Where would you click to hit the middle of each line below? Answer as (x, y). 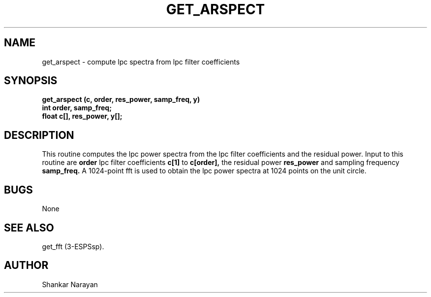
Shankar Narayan (70, 284)
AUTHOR (26, 265)
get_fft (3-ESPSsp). (73, 246)
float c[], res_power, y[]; (82, 116)
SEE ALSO (29, 228)
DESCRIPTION (39, 135)
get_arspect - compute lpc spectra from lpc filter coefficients (141, 62)
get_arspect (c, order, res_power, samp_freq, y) (121, 99)
